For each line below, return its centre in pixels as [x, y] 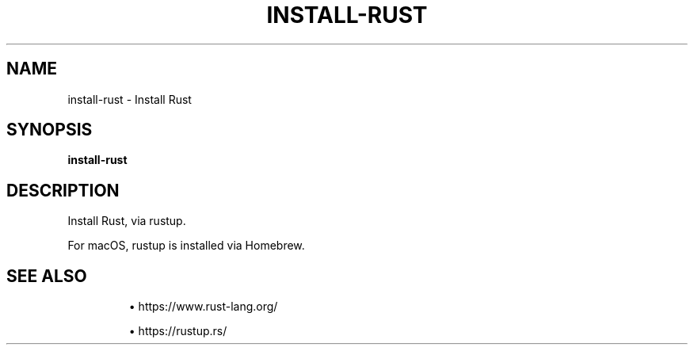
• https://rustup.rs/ [178, 331]
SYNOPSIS [50, 130]
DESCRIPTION [63, 190]
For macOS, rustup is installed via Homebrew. [186, 246]
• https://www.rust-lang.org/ [203, 307]
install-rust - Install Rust [130, 99]
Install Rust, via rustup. [127, 221]
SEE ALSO [47, 276]
